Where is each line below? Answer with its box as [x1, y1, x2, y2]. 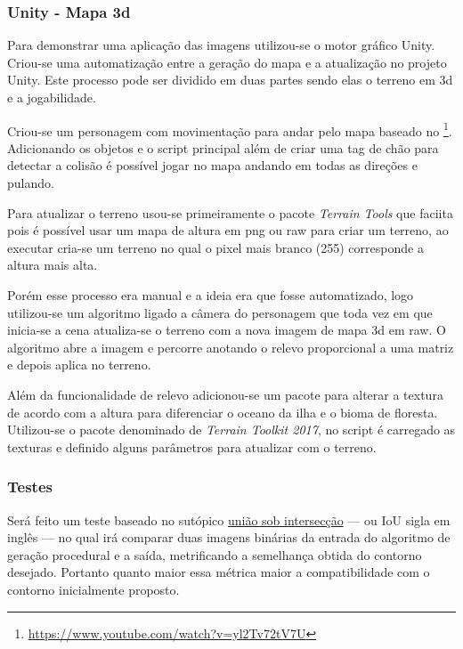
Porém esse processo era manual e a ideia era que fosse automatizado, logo [7, 286, 414, 304]
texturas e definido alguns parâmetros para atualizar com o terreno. [7, 437, 377, 456]
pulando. [7, 174, 54, 192]
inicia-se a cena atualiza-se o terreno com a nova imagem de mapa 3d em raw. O [7, 320, 446, 339]
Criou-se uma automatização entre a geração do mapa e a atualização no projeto [7, 53, 447, 71]
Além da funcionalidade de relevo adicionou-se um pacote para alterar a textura [7, 385, 443, 403]
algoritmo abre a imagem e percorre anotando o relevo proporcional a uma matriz [7, 337, 454, 356]
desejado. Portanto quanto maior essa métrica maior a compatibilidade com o [7, 563, 430, 581]
